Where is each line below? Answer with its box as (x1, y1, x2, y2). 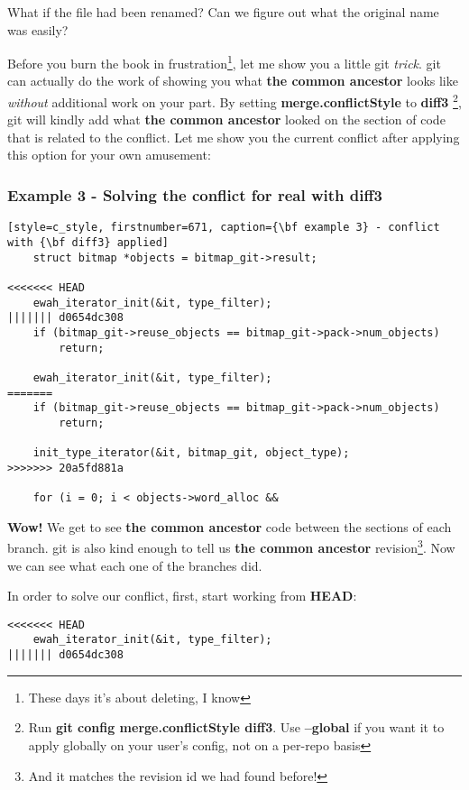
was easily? (7, 20, 69, 39)
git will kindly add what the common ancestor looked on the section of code (7, 110, 446, 129)
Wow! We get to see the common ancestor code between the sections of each (7, 517, 452, 536)
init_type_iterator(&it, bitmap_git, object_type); (32, 446, 350, 460)
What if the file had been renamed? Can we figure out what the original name (7, 3, 439, 21)
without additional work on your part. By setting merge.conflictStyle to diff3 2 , (7, 90, 462, 111)
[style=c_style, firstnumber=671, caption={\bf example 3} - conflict (7, 221, 440, 234)
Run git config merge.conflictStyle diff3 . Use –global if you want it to (28, 718, 445, 737)
